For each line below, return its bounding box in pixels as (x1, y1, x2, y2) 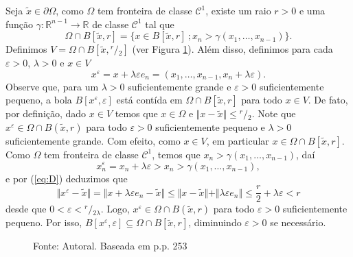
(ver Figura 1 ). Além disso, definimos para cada (132, 42, 333, 56)
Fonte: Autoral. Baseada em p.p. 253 (33, 238, 187, 253)
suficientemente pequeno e (155, 119, 265, 134)
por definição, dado (5, 106, 87, 121)
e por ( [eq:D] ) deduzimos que (5, 171, 128, 185)
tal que (145, 16, 174, 31)
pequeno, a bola (5, 93, 72, 107)
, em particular (206, 133, 269, 147)
